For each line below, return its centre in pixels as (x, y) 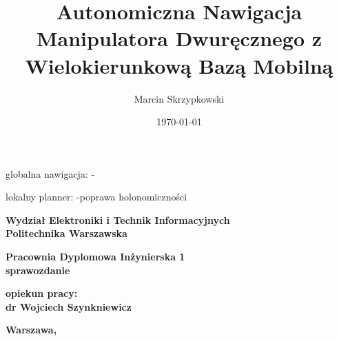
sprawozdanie (38, 270)
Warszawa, (31, 330)
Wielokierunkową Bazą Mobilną (179, 65)
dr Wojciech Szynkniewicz (69, 306)
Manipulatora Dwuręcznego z (179, 38)
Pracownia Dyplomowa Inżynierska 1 (95, 257)
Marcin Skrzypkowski (179, 98)
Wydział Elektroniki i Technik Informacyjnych (118, 219)
